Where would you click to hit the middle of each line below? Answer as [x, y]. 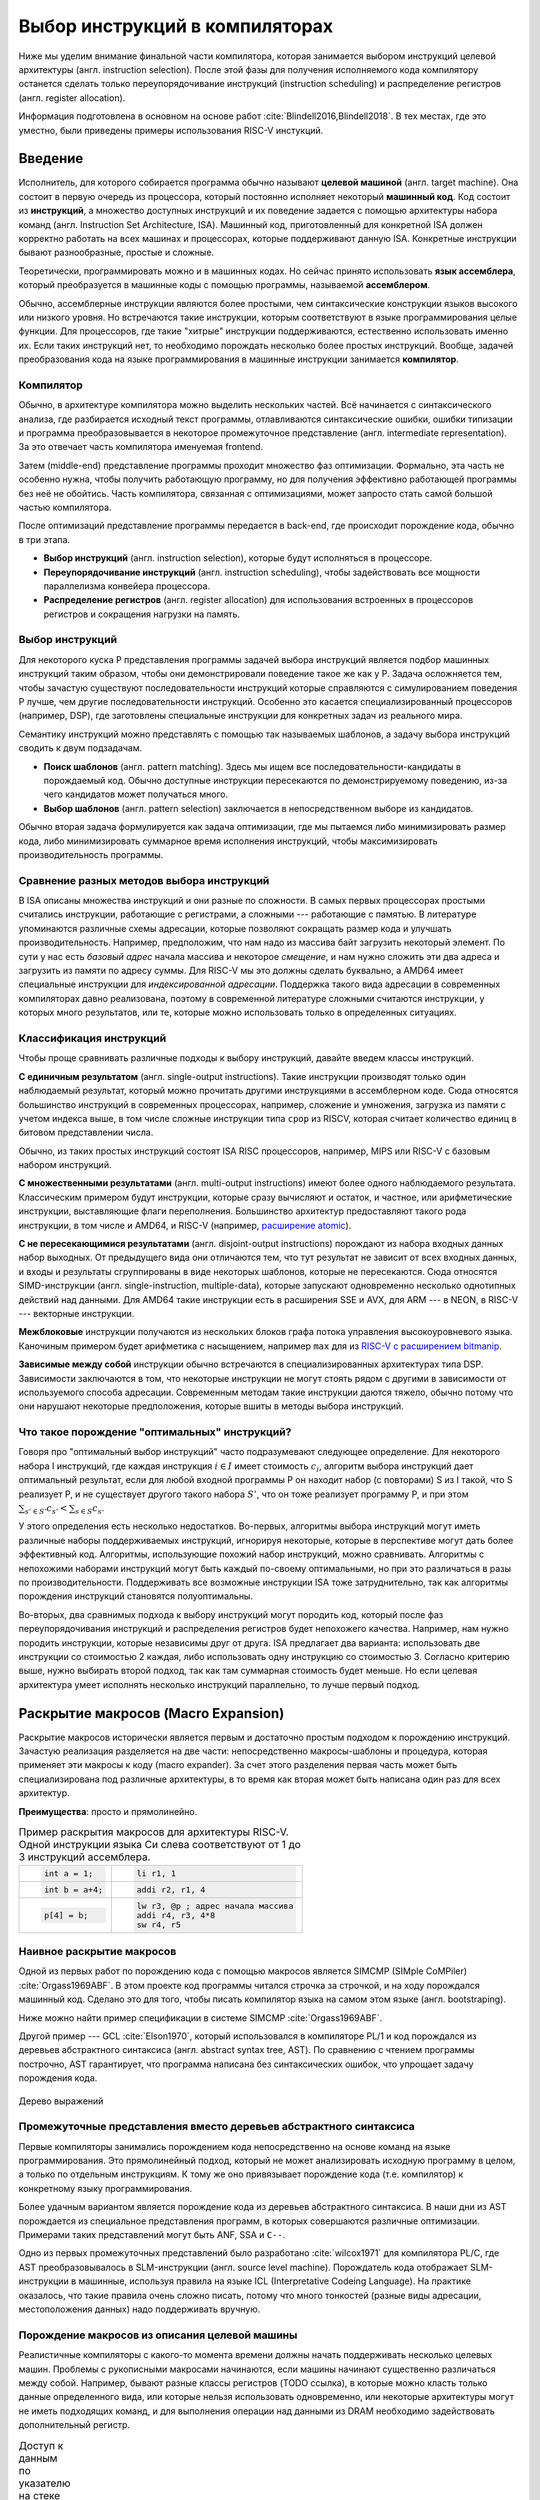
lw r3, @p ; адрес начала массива [215, 1905]
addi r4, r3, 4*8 [176, 1915]
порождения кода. [58, 2078]
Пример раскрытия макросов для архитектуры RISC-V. [153, 1832]
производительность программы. [91, 854]
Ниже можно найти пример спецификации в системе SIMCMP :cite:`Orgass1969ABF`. [200, 2017]
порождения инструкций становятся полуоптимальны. [136, 1596]
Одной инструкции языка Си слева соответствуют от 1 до [160, 1845]
